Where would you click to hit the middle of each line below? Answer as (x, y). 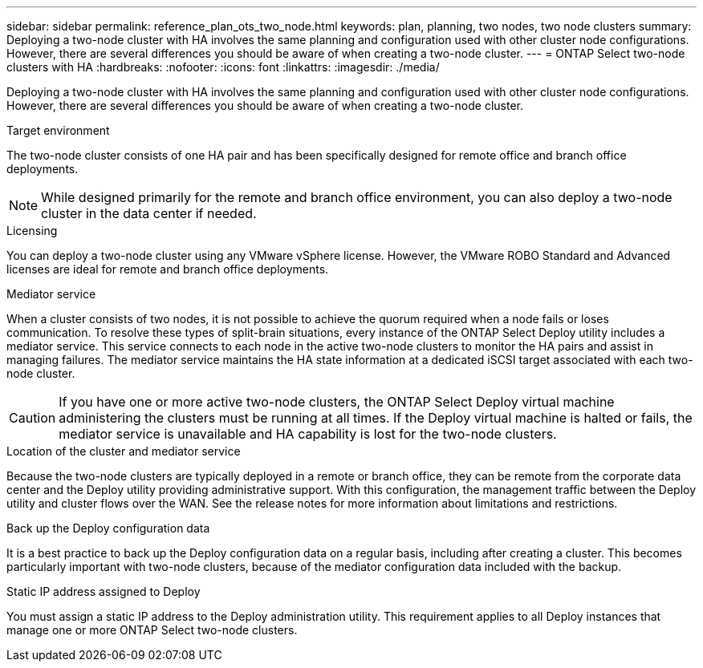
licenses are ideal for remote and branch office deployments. (168, 269)
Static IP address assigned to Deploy (104, 591)
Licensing (32, 231)
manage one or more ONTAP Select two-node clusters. (152, 630)
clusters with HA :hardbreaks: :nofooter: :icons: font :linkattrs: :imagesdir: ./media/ (223, 67)
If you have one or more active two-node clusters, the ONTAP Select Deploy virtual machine (337, 402)
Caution (33, 418)
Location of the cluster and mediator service (124, 451)
